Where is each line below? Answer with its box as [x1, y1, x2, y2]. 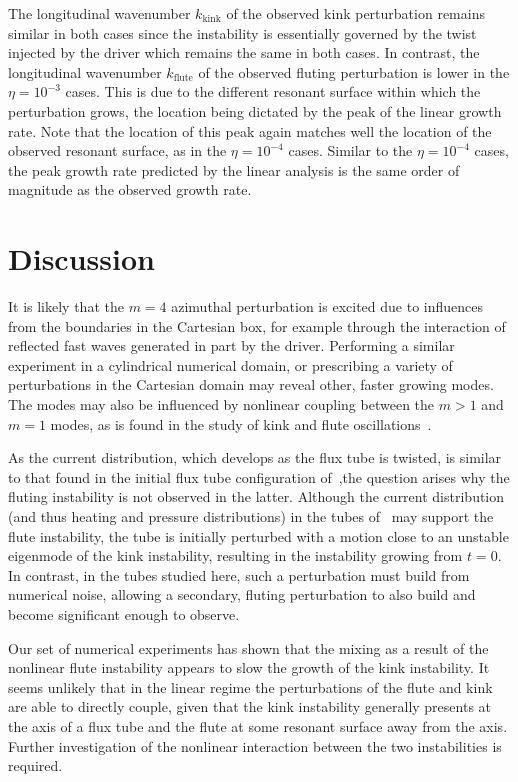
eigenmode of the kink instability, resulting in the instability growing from [8, 545, 463, 566]
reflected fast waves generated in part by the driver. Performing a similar [8, 335, 455, 356]
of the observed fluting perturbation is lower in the [198, 61, 510, 82]
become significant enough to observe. [8, 603, 240, 624]
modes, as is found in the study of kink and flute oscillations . [50, 413, 432, 434]
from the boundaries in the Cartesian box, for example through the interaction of [8, 315, 506, 336]
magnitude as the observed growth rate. [8, 179, 252, 200]
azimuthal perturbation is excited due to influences [171, 296, 483, 317]
